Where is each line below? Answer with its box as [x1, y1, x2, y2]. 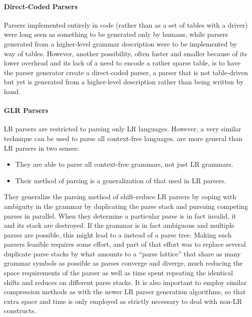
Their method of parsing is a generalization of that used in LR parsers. [15, 175, 226, 185]
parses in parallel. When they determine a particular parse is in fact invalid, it [4, 210, 236, 221]
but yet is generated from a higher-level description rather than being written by [4, 77, 244, 87]
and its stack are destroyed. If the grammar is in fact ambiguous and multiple [4, 220, 235, 230]
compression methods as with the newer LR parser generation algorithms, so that [4, 286, 246, 297]
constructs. [4, 305, 36, 316]
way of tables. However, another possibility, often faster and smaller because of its [4, 48, 247, 58]
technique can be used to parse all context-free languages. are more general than [4, 133, 242, 143]
